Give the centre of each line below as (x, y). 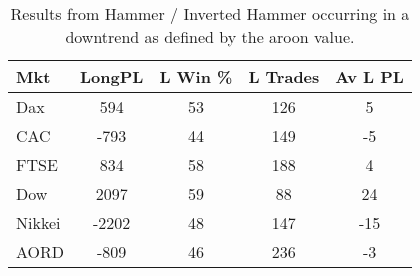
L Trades (284, 76)
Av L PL (369, 76)
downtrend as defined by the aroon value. (210, 36)
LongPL (112, 76)
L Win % (196, 76)
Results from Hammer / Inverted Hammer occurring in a (210, 13)
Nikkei (38, 222)
